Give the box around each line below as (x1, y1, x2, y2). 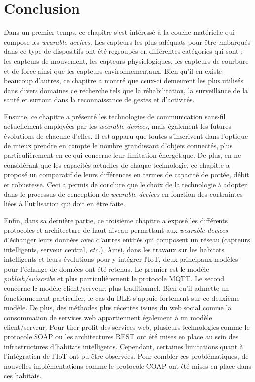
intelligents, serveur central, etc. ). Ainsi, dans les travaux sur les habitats (4, 244, 224, 254)
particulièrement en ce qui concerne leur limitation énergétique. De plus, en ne (4, 150, 241, 160)
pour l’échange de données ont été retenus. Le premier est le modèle (4, 263, 209, 274)
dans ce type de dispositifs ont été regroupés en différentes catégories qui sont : (4, 46, 243, 56)
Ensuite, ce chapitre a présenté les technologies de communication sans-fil (4, 111, 226, 121)
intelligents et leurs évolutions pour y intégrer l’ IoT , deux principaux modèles (4, 254, 238, 264)
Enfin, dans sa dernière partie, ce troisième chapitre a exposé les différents (4, 215, 228, 225)
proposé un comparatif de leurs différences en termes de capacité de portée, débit (4, 169, 249, 180)
